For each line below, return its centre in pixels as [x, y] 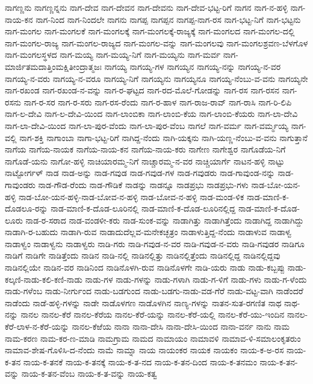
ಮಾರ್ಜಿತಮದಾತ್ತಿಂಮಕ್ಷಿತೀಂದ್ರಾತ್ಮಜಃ [53, 66]
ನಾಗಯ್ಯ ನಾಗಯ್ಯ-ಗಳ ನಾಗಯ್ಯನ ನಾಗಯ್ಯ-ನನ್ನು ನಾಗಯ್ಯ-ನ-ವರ [193, 66]
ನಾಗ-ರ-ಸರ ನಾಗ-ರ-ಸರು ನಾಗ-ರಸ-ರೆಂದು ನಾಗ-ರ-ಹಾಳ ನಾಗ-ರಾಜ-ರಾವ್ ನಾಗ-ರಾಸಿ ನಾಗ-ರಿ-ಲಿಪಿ [158, 102]
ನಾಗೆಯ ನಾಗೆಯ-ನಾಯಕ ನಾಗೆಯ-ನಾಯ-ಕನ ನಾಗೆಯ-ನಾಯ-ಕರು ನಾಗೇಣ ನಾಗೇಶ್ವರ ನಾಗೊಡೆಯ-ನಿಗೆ [145, 149]
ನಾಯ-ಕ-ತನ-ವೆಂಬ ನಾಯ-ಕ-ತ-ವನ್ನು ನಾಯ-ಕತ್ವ [89, 373]
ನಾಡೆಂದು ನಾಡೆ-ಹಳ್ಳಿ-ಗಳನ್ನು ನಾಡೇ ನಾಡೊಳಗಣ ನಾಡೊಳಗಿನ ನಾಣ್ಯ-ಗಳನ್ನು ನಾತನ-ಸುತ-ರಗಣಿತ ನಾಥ [143, 302]
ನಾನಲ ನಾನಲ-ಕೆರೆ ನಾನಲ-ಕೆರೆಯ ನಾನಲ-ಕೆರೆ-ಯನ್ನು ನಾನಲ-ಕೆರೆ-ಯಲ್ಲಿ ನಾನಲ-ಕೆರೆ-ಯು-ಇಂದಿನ [153, 314]
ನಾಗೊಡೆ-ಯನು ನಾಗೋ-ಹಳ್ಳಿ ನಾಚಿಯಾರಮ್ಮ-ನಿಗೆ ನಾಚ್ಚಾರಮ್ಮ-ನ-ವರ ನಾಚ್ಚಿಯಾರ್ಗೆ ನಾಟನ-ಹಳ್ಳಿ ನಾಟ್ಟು [145, 161]
